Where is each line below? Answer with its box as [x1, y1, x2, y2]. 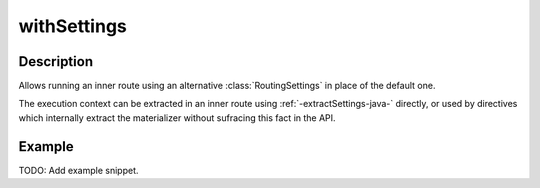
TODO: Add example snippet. [18, 164, 139, 176]
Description [18, 53, 94, 70]
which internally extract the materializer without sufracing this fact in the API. [18, 111, 336, 124]
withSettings [18, 15, 127, 37]
